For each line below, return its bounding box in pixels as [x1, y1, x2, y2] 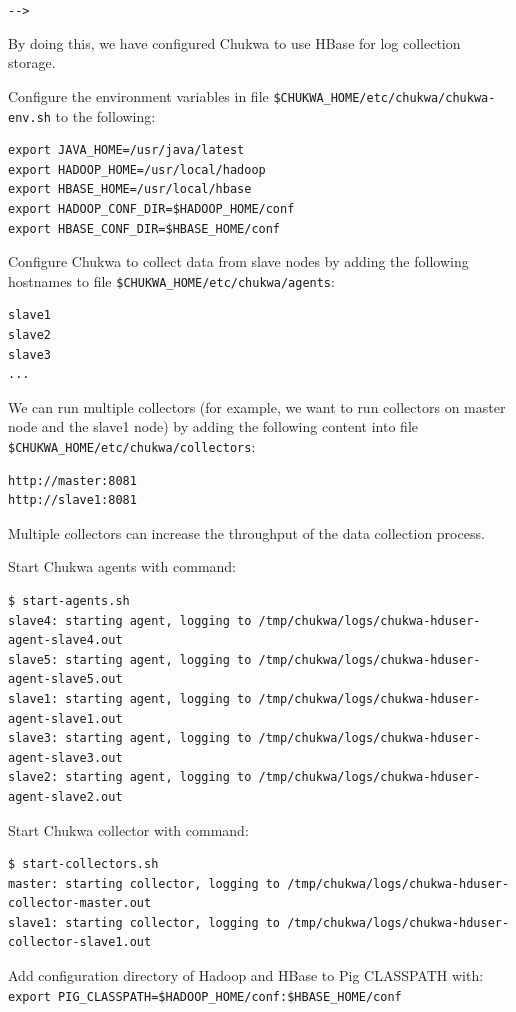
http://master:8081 [8, 473, 137, 488]
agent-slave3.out [8, 750, 123, 765]
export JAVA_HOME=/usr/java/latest [8, 143, 245, 158]
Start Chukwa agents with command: [8, 556, 237, 577]
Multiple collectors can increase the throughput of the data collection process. [8, 522, 485, 543]
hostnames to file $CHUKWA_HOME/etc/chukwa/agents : [8, 270, 335, 291]
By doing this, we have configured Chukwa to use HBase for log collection [8, 32, 461, 53]
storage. [8, 52, 56, 73]
